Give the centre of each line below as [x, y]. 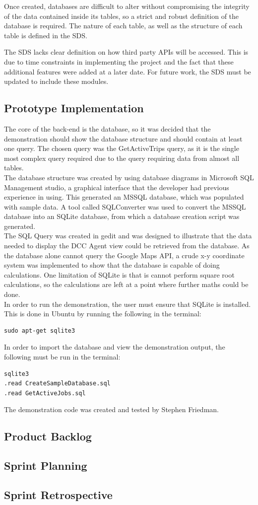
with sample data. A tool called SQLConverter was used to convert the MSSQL [125, 206]
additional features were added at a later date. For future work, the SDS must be [128, 71]
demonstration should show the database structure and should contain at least [123, 138]
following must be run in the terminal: [62, 357]
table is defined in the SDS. [46, 35]
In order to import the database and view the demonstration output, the [115, 347]
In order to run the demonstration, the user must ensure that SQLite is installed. [128, 304]
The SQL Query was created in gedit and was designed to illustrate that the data [128, 236]
